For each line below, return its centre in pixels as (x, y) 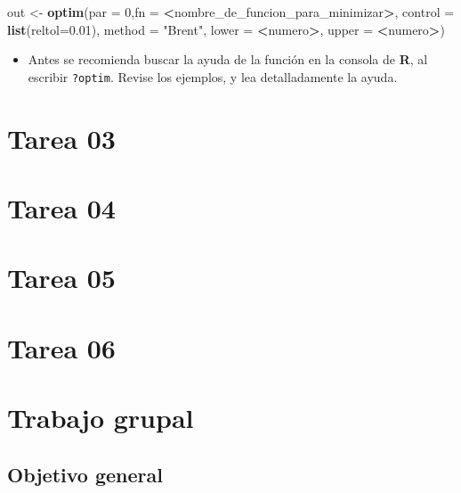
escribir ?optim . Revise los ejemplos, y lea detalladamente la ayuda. (213, 76)
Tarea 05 (61, 278)
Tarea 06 (61, 347)
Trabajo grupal (101, 418)
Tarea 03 (61, 138)
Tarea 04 (61, 208)
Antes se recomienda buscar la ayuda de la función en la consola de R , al (228, 59)
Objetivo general (85, 474)
